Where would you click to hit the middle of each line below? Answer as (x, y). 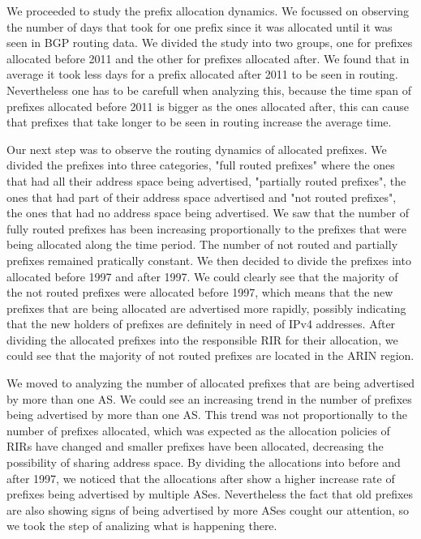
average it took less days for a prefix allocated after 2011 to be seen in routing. (202, 74)
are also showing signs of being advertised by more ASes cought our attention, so (208, 509)
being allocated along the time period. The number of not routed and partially (202, 244)
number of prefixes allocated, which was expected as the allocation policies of (198, 430)
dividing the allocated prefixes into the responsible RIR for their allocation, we (202, 339)
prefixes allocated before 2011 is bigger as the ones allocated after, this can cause (208, 106)
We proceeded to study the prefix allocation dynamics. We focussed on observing (208, 11)
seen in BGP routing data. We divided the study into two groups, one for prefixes (210, 43)
